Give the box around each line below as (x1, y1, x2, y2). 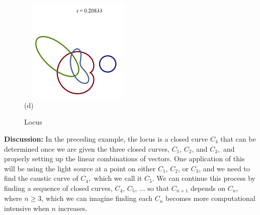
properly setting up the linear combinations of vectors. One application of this (4, 153, 245, 164)
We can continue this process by (156, 173, 256, 183)
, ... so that (135, 182, 169, 193)
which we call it (94, 173, 142, 183)
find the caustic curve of (4, 173, 78, 183)
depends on (191, 182, 225, 193)
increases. (58, 202, 88, 213)
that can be (220, 133, 256, 144)
